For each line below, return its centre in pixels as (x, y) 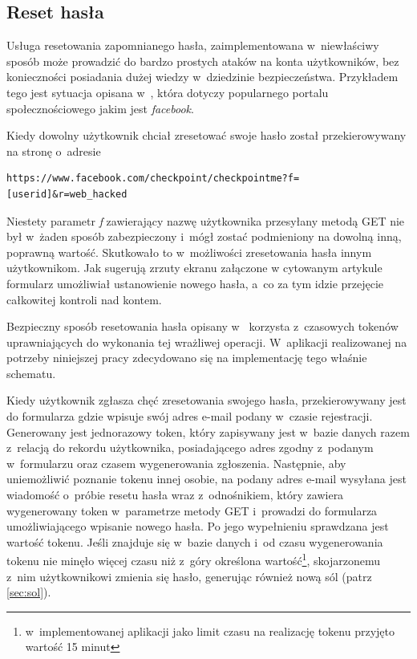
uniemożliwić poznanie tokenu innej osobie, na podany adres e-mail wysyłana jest (206, 479)
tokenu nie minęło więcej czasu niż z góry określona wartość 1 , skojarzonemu (193, 559)
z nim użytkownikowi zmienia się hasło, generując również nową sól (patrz (189, 576)
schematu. (31, 373)
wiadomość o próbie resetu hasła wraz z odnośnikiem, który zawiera (175, 495)
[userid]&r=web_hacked (67, 194)
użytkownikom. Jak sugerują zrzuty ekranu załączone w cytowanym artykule (194, 268)
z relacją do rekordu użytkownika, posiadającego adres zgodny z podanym (190, 447)
